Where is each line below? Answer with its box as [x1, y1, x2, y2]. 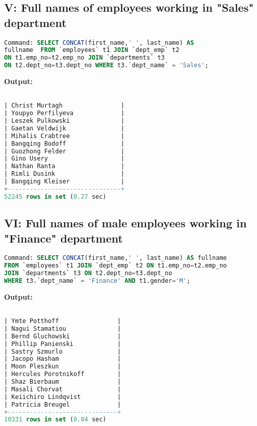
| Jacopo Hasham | [4, 355, 121, 363]
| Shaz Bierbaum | [4, 378, 121, 386]
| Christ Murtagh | [4, 102, 125, 110]
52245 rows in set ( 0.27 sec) [4, 193, 107, 200]
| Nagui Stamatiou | [4, 325, 121, 332]
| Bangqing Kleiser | [4, 178, 125, 185]
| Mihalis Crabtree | [4, 132, 125, 140]
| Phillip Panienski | [4, 340, 121, 348]
